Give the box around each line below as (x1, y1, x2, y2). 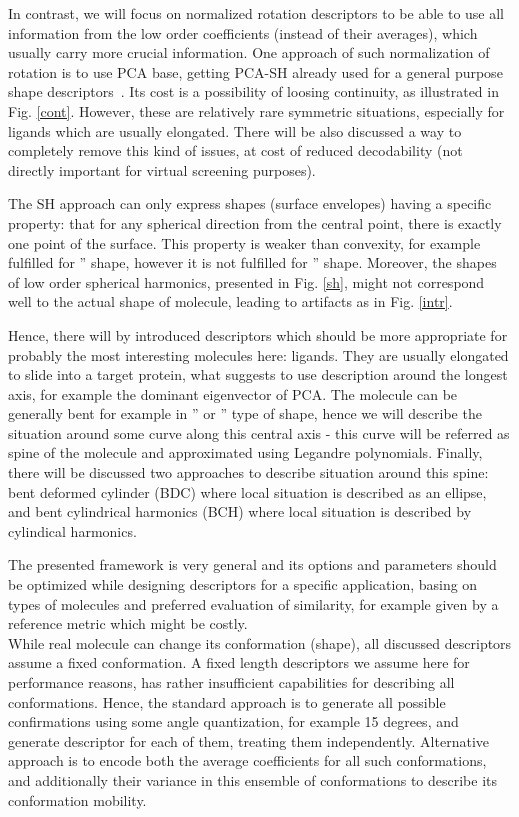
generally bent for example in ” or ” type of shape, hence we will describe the (8, 403, 482, 424)
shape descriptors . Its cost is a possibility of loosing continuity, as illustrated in (8, 81, 499, 102)
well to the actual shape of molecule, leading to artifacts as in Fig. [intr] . (8, 291, 453, 312)
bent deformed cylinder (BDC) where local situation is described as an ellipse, (8, 481, 487, 502)
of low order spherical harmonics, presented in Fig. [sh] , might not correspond (8, 271, 485, 292)
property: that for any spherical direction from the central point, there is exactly (8, 212, 502, 233)
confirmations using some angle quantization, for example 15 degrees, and (8, 711, 459, 732)
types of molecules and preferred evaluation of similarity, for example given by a (8, 593, 499, 614)
